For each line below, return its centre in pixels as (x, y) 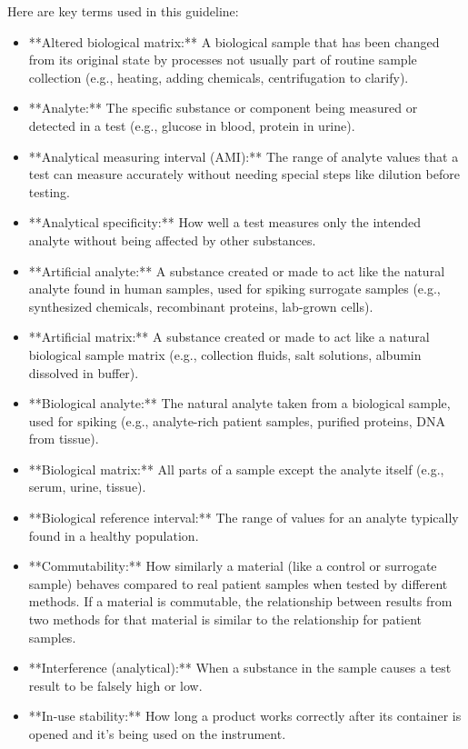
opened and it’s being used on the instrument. (157, 734)
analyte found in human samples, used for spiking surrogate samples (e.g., (234, 289)
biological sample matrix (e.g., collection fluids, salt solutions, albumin (225, 354)
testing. (49, 191)
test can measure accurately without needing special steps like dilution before (244, 174)
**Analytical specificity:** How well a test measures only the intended (224, 222)
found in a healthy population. (114, 535)
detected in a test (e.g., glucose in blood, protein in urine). (192, 125)
